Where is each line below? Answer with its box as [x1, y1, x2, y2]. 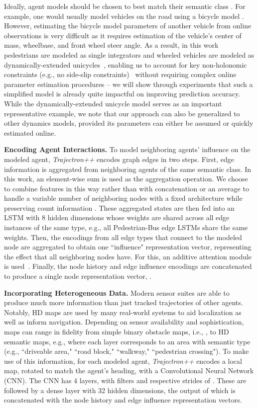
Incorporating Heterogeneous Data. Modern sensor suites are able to [4, 287, 230, 298]
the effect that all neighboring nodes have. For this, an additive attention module [4, 251, 252, 261]
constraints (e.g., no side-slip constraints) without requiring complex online [4, 69, 237, 80]
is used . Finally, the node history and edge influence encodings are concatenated [4, 261, 252, 271]
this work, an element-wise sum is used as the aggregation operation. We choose [4, 173, 248, 184]
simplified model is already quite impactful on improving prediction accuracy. [4, 88, 241, 99]
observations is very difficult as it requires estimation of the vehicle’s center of [4, 30, 242, 40]
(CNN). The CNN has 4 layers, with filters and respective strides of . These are [4, 375, 247, 385]
